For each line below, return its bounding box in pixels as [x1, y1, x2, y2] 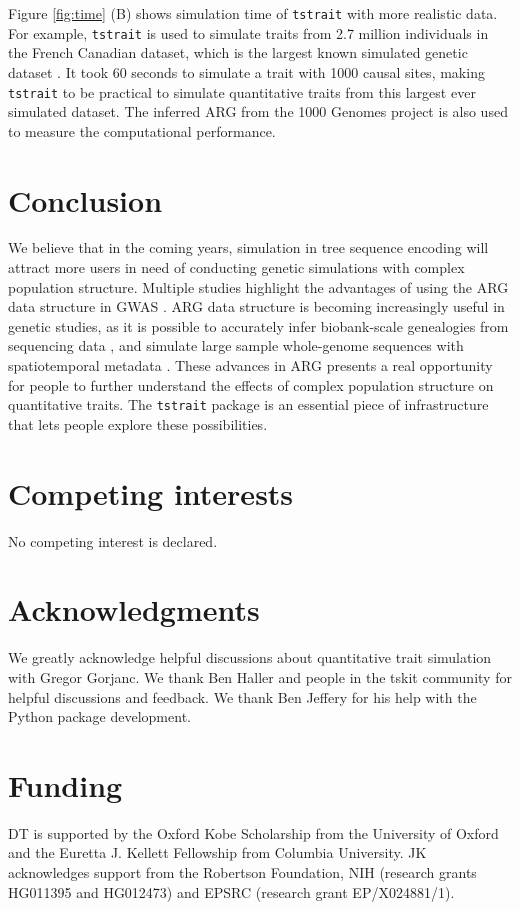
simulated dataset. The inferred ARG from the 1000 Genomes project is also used [8, 101, 508, 122]
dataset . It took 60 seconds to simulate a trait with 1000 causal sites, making [8, 61, 485, 82]
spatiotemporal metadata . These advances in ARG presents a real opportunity [8, 355, 493, 376]
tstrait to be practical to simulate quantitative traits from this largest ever [8, 81, 476, 102]
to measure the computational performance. [8, 120, 276, 141]
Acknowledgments [8, 589, 260, 630]
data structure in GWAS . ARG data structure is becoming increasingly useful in [8, 296, 505, 317]
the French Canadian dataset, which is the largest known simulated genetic [8, 42, 468, 63]
